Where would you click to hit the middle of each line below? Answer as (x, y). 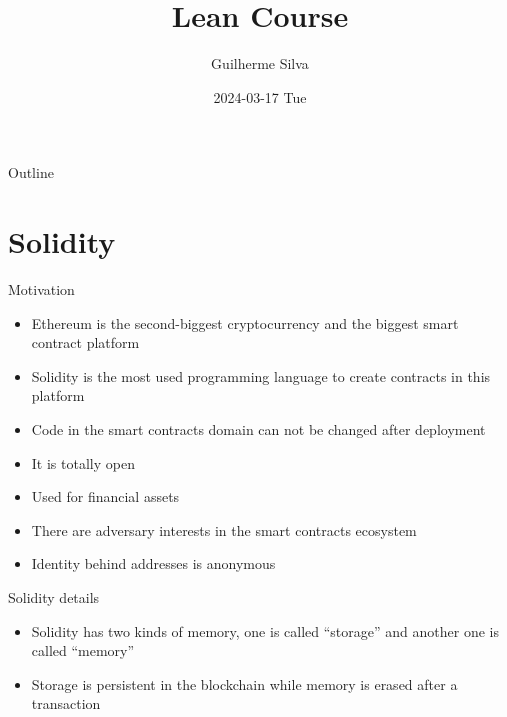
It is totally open (83, 462)
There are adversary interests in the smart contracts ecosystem (224, 529)
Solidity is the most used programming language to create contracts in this (261, 375)
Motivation (41, 289)
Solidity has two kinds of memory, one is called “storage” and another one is (265, 630)
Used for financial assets (105, 496)
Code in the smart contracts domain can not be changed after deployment (258, 429)
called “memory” (83, 650)
